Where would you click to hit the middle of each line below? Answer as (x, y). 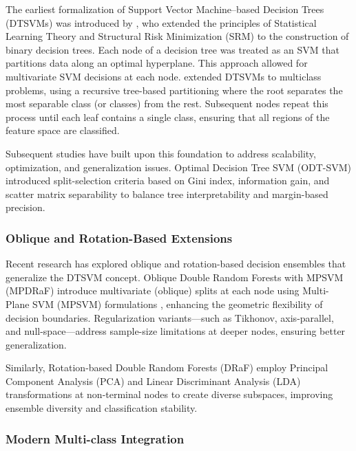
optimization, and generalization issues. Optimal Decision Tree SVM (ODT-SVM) (179, 167)
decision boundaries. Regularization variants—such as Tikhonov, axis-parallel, (170, 317)
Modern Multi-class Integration (95, 438)
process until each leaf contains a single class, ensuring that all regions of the (168, 117)
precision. (25, 207)
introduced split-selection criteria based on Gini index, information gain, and (168, 180)
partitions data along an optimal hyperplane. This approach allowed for (157, 63)
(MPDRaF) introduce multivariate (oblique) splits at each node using (153, 290)
